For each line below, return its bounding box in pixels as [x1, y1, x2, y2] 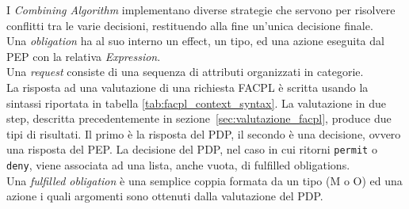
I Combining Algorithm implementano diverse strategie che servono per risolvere [6, 2, 396, 17]
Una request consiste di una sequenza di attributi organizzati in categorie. [6, 63, 364, 80]
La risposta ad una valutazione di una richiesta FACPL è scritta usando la [6, 78, 369, 95]
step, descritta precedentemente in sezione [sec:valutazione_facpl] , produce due [6, 110, 392, 127]
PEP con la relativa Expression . [6, 47, 161, 64]
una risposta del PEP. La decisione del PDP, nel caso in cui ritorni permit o [6, 141, 377, 158]
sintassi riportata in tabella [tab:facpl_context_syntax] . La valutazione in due [6, 94, 386, 111]
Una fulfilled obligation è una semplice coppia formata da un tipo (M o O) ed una [6, 172, 403, 188]
